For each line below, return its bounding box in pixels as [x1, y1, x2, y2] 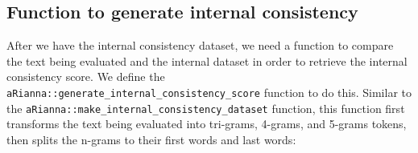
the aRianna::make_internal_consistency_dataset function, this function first [6, 99, 405, 116]
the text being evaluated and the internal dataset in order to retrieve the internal [6, 52, 408, 69]
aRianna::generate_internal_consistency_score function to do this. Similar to [6, 83, 412, 100]
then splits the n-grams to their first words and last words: [6, 131, 296, 147]
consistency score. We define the [6, 68, 165, 85]
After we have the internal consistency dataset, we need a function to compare [6, 37, 394, 54]
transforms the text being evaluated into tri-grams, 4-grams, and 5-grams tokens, [6, 115, 407, 132]
